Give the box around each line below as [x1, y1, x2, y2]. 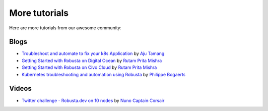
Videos [9, 84, 32, 93]
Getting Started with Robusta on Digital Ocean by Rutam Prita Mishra [21, 57, 162, 63]
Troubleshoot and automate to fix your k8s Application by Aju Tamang [21, 51, 165, 56]
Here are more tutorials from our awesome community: [9, 25, 122, 31]
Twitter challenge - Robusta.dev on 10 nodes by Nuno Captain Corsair [21, 97, 165, 104]
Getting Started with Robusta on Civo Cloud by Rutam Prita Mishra [21, 64, 157, 70]
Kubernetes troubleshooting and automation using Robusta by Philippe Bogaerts [21, 71, 186, 77]
